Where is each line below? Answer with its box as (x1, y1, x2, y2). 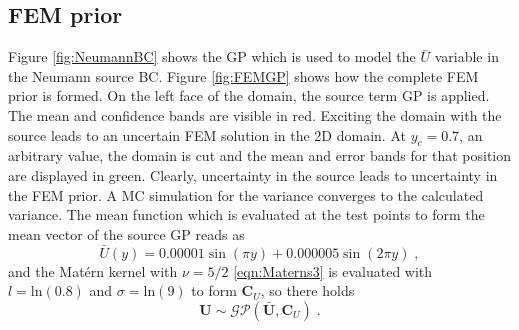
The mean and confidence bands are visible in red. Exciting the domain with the (8, 104, 502, 125)
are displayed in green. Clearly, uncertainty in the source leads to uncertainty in (8, 164, 498, 185)
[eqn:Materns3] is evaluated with (233, 260, 433, 281)
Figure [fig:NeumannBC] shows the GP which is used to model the (8, 46, 416, 67)
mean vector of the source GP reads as (8, 223, 245, 244)
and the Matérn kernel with (8, 260, 178, 281)
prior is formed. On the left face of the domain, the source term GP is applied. (8, 85, 490, 106)
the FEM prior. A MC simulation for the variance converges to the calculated (8, 184, 484, 205)
